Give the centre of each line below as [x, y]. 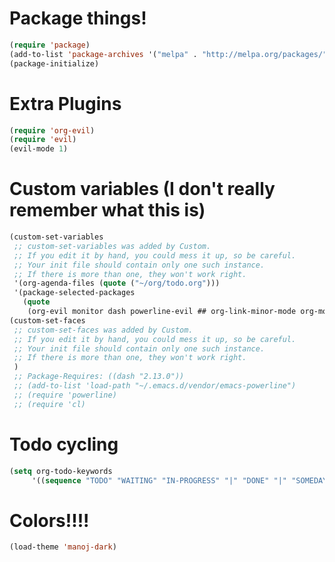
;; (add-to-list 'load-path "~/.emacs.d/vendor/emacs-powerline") [155, 386]
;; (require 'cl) [49, 404]
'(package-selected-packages [74, 293]
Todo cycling [64, 444]
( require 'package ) [50, 45]
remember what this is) [107, 210]
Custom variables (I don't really [142, 189]
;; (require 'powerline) [65, 395]
